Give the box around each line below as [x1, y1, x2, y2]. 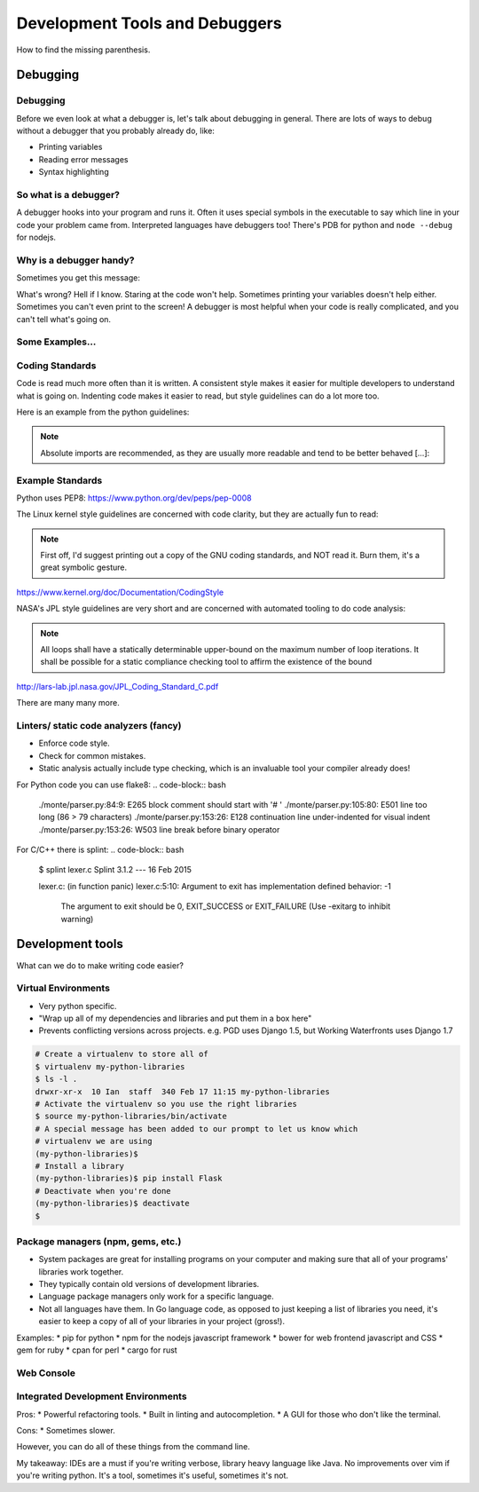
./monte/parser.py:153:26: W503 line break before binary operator [38, 824, 280, 834]
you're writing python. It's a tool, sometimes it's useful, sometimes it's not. [16, 1470, 288, 1481]
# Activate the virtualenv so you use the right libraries [35, 1099, 297, 1109]
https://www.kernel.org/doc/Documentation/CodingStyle [16, 587, 224, 597]
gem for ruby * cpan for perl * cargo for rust [16, 1345, 177, 1355]
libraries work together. [38, 1266, 124, 1277]
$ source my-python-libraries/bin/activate [35, 1111, 228, 1122]
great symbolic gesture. [40, 562, 128, 572]
